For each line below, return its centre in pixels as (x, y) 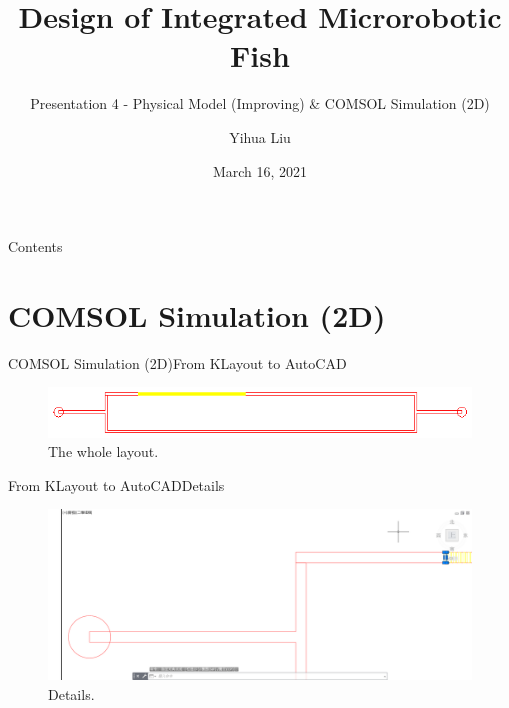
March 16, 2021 (260, 170)
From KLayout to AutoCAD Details (116, 484)
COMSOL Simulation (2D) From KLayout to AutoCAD (177, 362)
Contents (35, 246)
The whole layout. (103, 451)
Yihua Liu (260, 136)
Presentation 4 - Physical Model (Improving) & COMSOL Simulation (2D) (260, 103)
